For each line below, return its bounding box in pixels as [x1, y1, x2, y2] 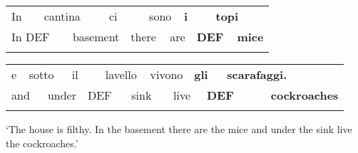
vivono [150, 66, 183, 83]
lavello [105, 66, 137, 83]
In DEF [11, 28, 50, 45]
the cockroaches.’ [6, 135, 78, 150]
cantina [44, 8, 81, 24]
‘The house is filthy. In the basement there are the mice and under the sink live [6, 122, 352, 136]
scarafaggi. [227, 66, 287, 83]
